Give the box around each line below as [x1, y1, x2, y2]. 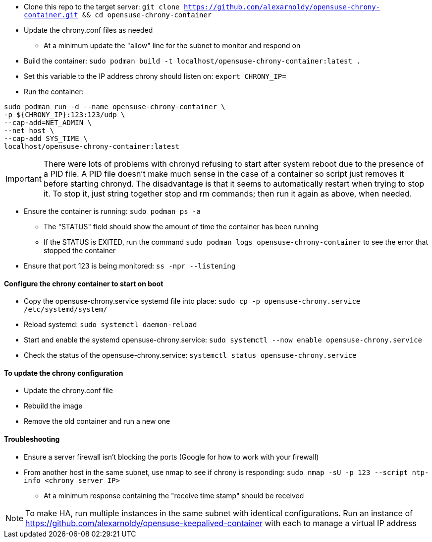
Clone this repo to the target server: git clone [24, 2, 180, 11]
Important [5, 174, 42, 184]
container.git [24, 11, 78, 19]
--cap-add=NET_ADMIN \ [4, 119, 92, 127]
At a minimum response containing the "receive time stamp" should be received [44, 491, 304, 500]
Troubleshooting [4, 435, 60, 444]
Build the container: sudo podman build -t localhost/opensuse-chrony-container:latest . [24, 57, 361, 65]
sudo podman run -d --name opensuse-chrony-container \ [4, 103, 225, 111]
